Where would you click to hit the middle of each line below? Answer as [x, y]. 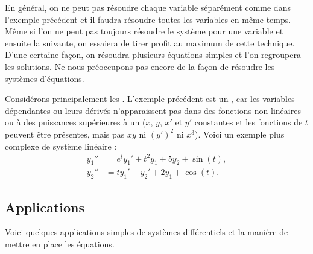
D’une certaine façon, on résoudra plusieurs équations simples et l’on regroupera [153, 55]
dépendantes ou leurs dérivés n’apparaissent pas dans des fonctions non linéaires [153, 110]
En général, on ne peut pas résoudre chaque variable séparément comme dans [148, 7]
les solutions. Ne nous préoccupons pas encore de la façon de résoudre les [140, 66]
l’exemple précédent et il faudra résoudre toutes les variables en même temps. [148, 19]
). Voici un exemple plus [239, 134]
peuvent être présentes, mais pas [65, 134]
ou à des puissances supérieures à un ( [75, 122]
